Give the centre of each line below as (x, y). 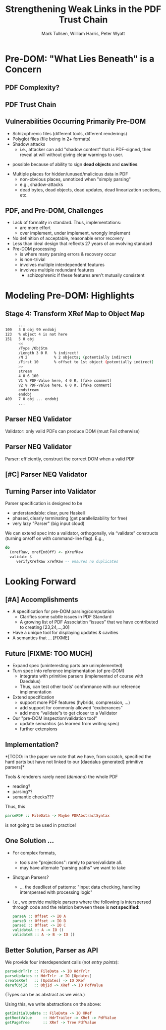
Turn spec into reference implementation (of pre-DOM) (68, 671)
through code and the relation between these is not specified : (76, 907)
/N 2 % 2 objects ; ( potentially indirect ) (75, 357)
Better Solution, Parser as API (52, 950)
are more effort (35, 228)
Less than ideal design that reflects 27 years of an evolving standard (82, 244)
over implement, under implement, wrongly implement (75, 233)
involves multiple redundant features (57, 270)
